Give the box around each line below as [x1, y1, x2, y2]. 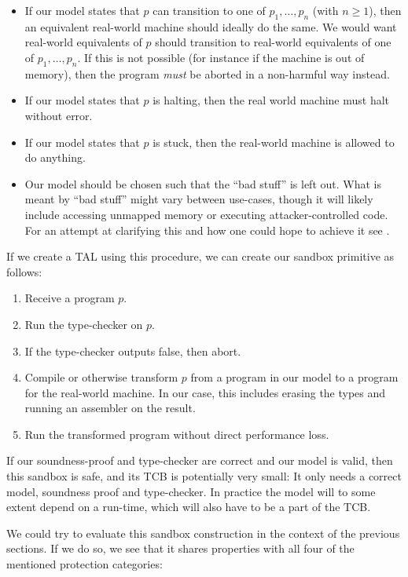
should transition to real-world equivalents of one [155, 34, 391, 50]
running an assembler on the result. [24, 400, 196, 416]
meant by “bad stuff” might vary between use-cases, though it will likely [24, 191, 373, 207]
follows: [6, 263, 42, 279]
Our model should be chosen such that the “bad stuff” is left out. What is [24, 175, 381, 192]
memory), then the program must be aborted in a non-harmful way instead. [24, 65, 390, 82]
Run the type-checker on [24, 316, 143, 332]
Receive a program [24, 290, 115, 306]
